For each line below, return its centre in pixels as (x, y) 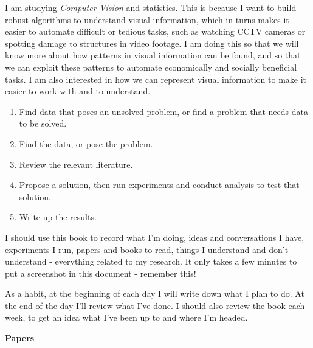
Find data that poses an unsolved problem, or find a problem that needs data (163, 111)
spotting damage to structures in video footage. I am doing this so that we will (152, 43)
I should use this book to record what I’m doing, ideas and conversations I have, (155, 237)
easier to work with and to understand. (78, 91)
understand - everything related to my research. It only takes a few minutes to (151, 261)
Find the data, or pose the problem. (86, 143)
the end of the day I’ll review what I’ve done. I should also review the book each (155, 305)
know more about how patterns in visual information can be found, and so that (153, 55)
